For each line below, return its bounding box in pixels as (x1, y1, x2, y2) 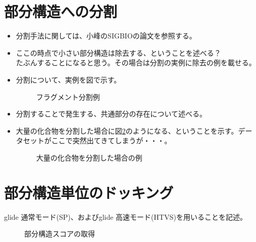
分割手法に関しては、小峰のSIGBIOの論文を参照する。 (16, 30, 196, 41)
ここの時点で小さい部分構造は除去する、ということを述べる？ (16, 47, 221, 58)
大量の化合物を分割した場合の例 (36, 152, 142, 163)
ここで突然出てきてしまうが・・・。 (51, 135, 172, 146)
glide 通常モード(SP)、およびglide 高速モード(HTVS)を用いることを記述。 (4, 211, 247, 222)
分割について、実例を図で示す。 (16, 74, 121, 85)
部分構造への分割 (4, 1, 118, 22)
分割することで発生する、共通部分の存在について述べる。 (16, 108, 207, 119)
